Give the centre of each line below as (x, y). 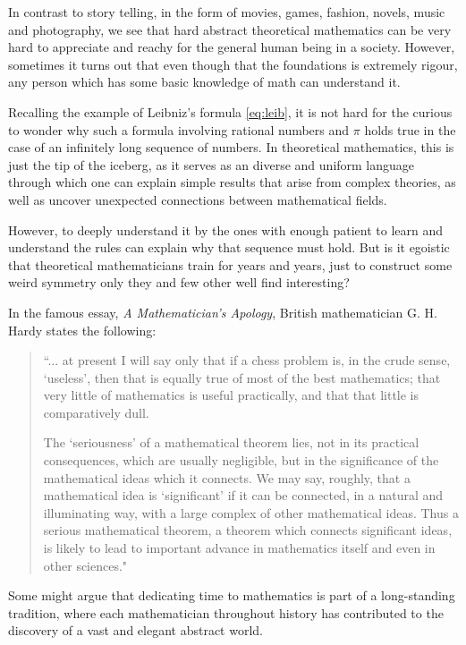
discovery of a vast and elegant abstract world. (136, 630)
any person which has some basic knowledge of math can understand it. (204, 82)
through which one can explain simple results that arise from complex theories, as (232, 182)
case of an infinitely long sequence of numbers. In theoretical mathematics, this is (231, 147)
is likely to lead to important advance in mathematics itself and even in (239, 548)
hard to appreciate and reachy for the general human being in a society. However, (232, 47)
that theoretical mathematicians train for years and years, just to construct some (230, 264)
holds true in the (410, 129)
